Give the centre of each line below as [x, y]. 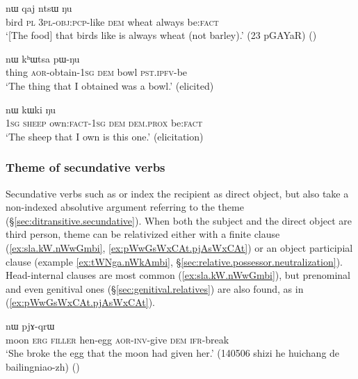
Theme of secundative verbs [86, 167]
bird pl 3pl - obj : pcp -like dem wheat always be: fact [112, 21]
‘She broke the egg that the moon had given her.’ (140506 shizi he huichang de [173, 353]
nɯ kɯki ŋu [31, 109]
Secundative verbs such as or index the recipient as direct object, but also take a [177, 193]
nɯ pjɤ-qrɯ [30, 325]
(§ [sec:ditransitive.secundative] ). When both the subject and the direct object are [179, 220]
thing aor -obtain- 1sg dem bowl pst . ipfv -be [97, 72]
